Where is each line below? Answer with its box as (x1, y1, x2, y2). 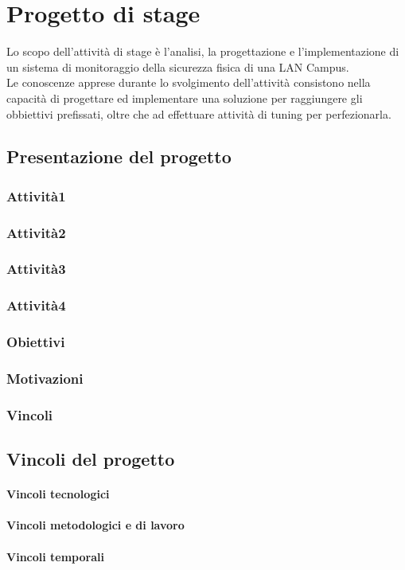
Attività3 (6, 259, 66, 279)
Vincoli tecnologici (6, 486, 110, 502)
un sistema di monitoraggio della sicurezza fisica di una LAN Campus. (6, 58, 349, 75)
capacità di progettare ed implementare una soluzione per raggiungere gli (6, 89, 363, 106)
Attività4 (6, 295, 66, 315)
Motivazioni (6, 369, 84, 388)
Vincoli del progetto (6, 447, 175, 471)
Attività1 (6, 185, 66, 205)
